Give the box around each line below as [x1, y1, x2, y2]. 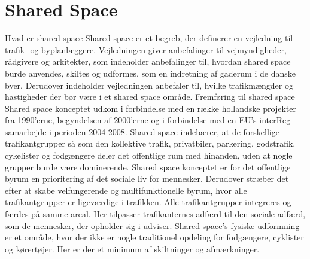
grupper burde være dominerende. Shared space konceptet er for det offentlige [5, 160, 291, 173]
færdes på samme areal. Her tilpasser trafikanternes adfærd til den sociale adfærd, [5, 208, 306, 220]
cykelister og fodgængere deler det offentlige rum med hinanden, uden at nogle [5, 149, 293, 162]
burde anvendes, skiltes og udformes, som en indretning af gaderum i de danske [5, 66, 296, 79]
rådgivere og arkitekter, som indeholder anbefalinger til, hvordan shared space [5, 55, 291, 68]
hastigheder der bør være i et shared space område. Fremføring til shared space [5, 90, 295, 103]
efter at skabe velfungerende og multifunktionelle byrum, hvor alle [5, 184, 247, 196]
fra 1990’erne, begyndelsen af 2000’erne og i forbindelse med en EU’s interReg [5, 114, 291, 126]
